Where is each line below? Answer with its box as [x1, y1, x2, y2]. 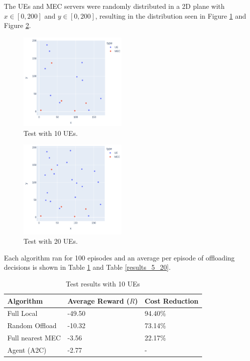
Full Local [7, 308, 38, 318]
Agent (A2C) [7, 344, 46, 355]
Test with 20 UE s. [23, 236, 78, 246]
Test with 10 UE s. [23, 128, 78, 138]
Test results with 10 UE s [66, 279, 140, 288]
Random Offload [7, 320, 57, 331]
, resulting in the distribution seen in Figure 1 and [95, 10, 246, 21]
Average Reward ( [68, 295, 130, 306]
